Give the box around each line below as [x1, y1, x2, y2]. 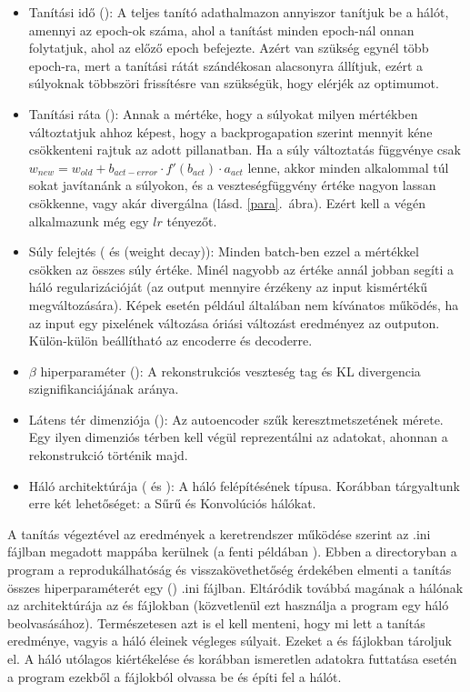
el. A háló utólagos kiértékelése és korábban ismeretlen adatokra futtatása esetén [7, 649, 457, 667]
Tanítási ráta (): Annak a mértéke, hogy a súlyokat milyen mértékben [28, 104, 418, 123]
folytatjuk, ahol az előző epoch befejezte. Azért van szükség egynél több [28, 38, 429, 57]
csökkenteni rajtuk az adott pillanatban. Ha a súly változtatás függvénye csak [28, 140, 461, 159]
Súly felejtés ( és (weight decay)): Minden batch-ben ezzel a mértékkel [28, 242, 419, 261]
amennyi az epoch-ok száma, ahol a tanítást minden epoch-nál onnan [28, 20, 415, 39]
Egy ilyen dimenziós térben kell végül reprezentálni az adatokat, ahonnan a [28, 427, 448, 446]
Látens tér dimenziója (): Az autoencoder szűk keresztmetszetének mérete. [28, 409, 444, 428]
